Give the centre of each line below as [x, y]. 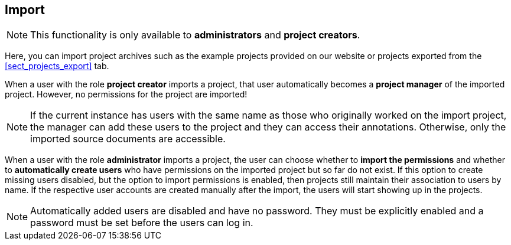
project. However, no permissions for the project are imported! [126, 94]
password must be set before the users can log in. [142, 223]
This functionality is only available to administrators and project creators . [195, 35]
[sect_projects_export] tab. [57, 66]
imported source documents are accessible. [128, 139]
